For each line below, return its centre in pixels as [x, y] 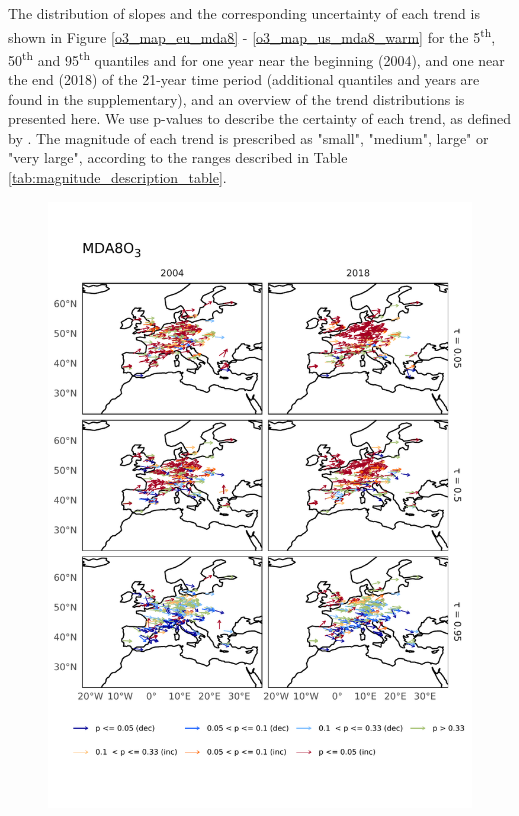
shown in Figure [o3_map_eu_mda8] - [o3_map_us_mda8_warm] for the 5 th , [252, 35]
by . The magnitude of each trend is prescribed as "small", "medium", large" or [248, 137]
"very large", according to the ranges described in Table [178, 157]
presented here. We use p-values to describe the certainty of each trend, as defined [259, 118]
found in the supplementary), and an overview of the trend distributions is [236, 98]
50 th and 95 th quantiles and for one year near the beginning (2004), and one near [256, 58]
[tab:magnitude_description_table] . [117, 177]
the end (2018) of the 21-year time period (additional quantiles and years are [244, 79]
